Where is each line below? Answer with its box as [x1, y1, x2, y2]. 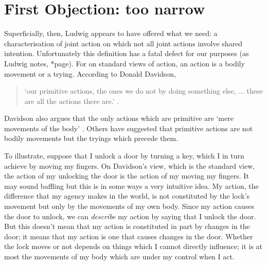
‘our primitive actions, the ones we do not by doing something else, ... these [24, 85, 263, 96]
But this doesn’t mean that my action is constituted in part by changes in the [4, 221, 250, 232]
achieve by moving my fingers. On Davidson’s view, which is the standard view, [4, 160, 255, 171]
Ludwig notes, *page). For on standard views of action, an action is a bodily [4, 58, 245, 68]
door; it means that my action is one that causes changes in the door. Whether [4, 231, 253, 241]
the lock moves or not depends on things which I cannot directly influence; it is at [4, 241, 263, 252]
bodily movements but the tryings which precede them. [4, 133, 179, 144]
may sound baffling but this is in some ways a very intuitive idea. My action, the [4, 180, 259, 191]
